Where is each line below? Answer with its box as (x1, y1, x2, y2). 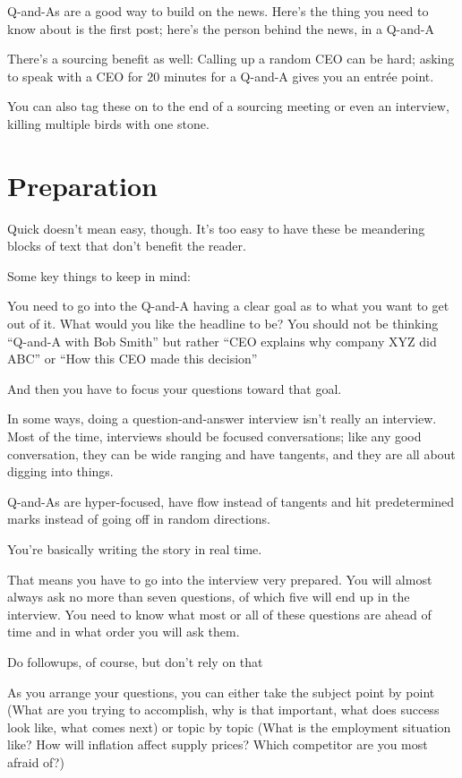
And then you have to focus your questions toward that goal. (7, 379, 342, 398)
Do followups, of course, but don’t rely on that (7, 652, 263, 671)
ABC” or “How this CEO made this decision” (7, 349, 258, 368)
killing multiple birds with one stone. (7, 114, 210, 133)
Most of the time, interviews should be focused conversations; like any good (7, 427, 422, 446)
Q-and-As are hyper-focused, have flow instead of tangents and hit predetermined (7, 492, 455, 510)
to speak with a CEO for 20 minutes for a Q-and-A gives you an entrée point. (7, 66, 434, 85)
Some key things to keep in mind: (7, 266, 192, 285)
